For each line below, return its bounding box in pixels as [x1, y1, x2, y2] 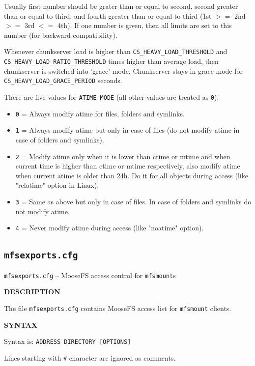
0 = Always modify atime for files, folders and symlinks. [15, 108, 185, 118]
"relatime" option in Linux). [15, 180, 99, 190]
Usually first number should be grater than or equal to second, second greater [4, 1, 238, 11]
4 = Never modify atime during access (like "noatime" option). [15, 223, 204, 233]
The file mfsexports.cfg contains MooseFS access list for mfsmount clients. [4, 303, 231, 313]
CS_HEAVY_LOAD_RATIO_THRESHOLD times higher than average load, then [4, 56, 219, 66]
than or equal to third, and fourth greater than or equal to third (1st [4, 10, 212, 21]
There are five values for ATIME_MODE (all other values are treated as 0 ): [4, 91, 219, 102]
